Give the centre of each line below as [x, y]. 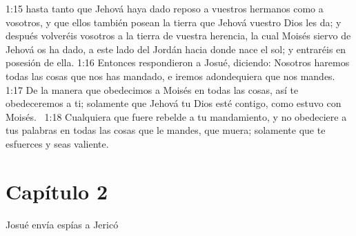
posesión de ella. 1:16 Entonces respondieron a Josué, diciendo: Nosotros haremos [178, 62]
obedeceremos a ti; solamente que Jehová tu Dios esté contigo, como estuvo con [174, 103]
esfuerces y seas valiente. [57, 143]
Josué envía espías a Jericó [62, 224]
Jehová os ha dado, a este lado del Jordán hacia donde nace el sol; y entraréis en [176, 49]
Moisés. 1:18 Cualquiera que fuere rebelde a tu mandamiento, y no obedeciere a [176, 116]
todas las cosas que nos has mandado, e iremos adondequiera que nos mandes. [170, 76]
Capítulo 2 [57, 191]
